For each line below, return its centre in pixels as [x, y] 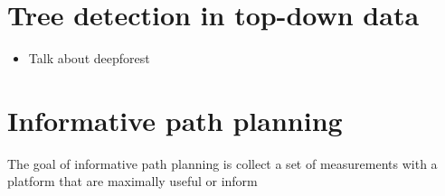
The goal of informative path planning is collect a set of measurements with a [222, 163]
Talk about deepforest [89, 58]
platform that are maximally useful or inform [133, 181]
